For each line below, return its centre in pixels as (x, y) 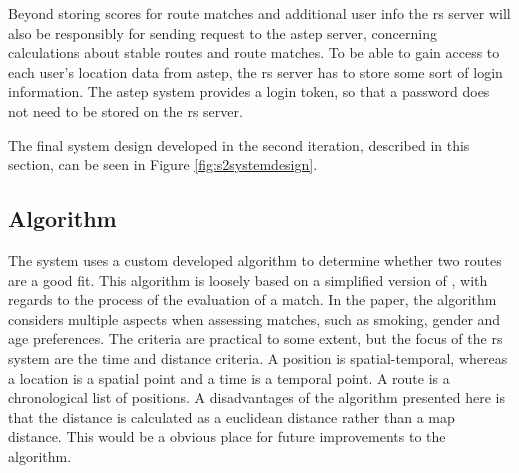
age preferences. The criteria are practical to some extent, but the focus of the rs (255, 338)
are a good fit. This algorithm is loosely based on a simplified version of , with (248, 279)
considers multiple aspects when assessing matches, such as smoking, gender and (254, 318)
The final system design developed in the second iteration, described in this (239, 144)
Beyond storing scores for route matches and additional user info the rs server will (259, 13)
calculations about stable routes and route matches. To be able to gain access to (254, 52)
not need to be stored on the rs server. (125, 110)
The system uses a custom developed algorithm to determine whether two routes (255, 259)
